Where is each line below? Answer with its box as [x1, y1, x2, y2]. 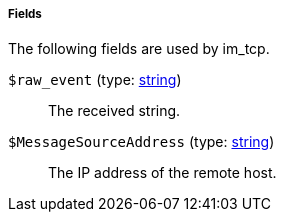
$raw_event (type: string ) [8, 71, 182, 89]
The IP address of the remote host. [48, 164, 277, 182]
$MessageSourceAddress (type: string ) [8, 133, 275, 151]
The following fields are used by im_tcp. [8, 40, 270, 58]
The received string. [48, 102, 181, 120]
